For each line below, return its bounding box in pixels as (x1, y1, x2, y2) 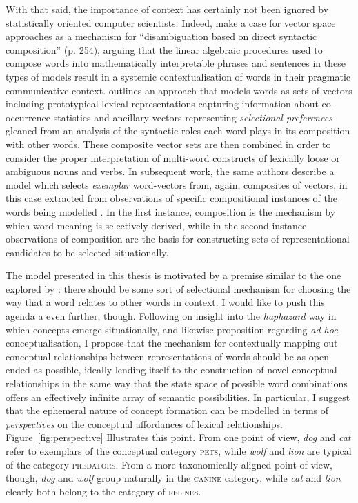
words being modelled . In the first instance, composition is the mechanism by (6, 204, 336, 218)
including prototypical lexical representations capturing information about (6, 96, 319, 111)
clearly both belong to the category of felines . (6, 484, 201, 498)
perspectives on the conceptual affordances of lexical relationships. (6, 416, 283, 431)
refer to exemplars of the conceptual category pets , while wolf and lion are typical (6, 444, 352, 458)
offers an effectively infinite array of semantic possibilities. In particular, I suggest (6, 389, 350, 404)
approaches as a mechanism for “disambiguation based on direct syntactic (6, 29, 317, 43)
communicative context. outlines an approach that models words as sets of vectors (6, 83, 352, 97)
